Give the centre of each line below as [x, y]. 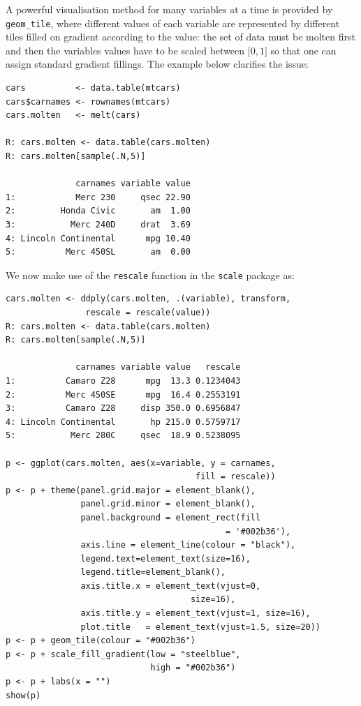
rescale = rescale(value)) [148, 313]
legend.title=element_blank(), [153, 572]
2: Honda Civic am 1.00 [98, 211]
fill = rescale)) [236, 477]
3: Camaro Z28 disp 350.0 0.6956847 [123, 408]
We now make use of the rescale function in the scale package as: [150, 275]
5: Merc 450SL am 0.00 [98, 252]
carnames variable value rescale [158, 367]
